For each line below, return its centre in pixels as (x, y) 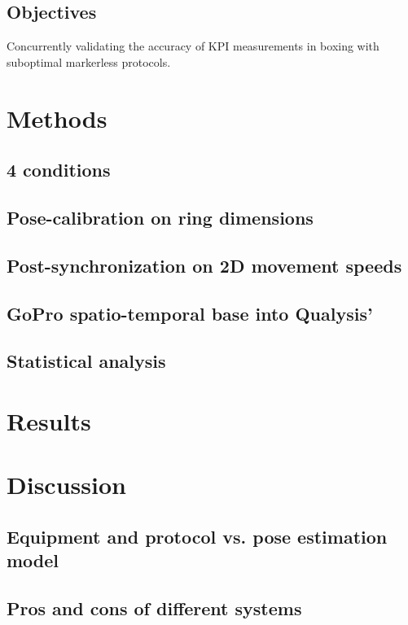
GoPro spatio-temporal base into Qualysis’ (190, 313)
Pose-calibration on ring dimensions (160, 217)
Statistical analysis (86, 361)
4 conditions (59, 170)
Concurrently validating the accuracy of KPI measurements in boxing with (193, 46)
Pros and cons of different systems (154, 608)
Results (49, 420)
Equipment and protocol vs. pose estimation (197, 536)
